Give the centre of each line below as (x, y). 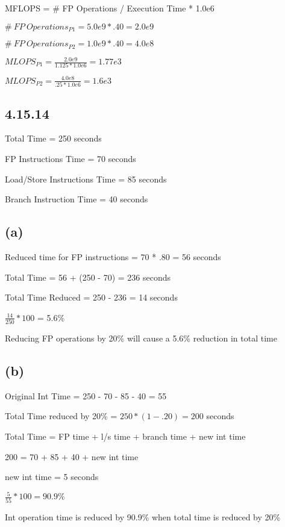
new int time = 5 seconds (52, 477)
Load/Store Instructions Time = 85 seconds (86, 179)
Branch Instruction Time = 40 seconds (77, 199)
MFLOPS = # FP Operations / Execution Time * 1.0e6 (110, 8)
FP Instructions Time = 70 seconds (70, 158)
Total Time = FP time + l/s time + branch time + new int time (125, 436)
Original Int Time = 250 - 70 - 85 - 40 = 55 (86, 395)
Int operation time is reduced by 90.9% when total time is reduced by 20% (143, 516)
